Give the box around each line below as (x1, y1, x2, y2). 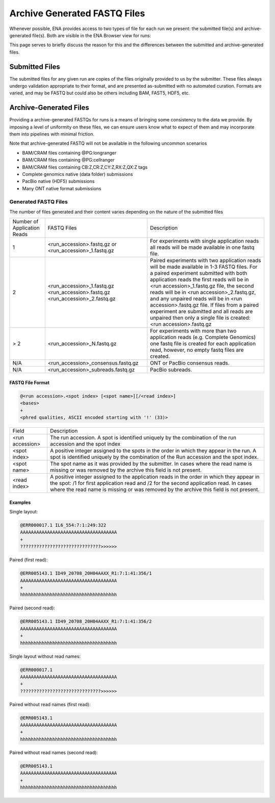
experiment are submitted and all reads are (150, 308, 253, 315)
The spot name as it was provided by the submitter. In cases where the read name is (50, 460, 252, 468)
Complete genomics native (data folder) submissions (22, 171, 133, 177)
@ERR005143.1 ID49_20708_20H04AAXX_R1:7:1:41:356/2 (20, 618, 152, 625)
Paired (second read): (9, 605, 56, 611)
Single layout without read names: (9, 653, 81, 659)
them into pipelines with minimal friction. (9, 131, 94, 137)
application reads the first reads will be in (150, 276, 249, 283)
